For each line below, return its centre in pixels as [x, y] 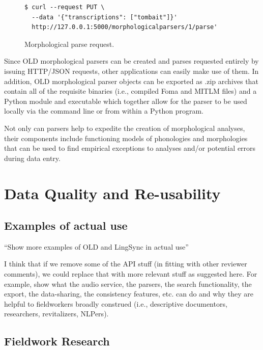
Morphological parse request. [69, 44]
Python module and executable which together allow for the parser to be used [126, 101]
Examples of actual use [66, 225]
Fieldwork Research [57, 341]
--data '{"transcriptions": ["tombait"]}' [105, 17]
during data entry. [32, 158]
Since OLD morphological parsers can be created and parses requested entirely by [131, 61]
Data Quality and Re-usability [112, 193]
